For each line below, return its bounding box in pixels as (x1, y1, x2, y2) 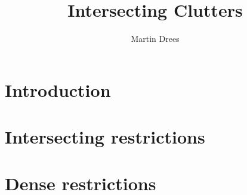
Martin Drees (131, 32, 180, 45)
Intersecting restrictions (5, 124, 205, 149)
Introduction (5, 77, 111, 102)
